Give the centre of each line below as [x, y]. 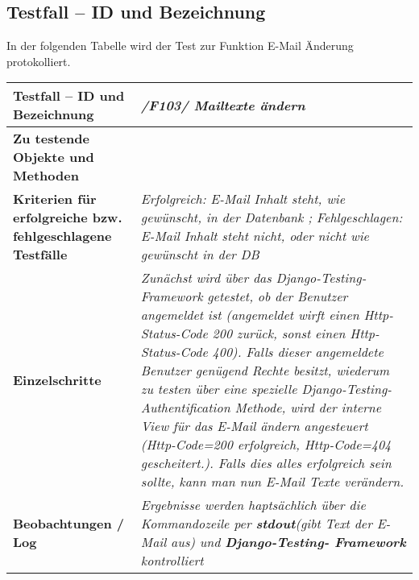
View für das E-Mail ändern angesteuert [254, 426]
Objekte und [54, 157]
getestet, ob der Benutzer [278, 296]
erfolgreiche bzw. [68, 217]
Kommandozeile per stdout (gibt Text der [256, 524]
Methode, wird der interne [308, 408]
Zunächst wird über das [206, 278]
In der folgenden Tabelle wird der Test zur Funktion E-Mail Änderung [180, 46]
